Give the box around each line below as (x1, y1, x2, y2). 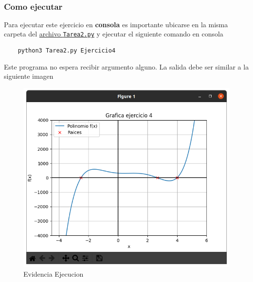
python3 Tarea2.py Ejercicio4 (18, 47, 116, 54)
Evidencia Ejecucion (23, 268, 84, 279)
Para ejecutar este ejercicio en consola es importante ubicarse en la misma (4, 19, 228, 29)
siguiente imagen (4, 71, 54, 81)
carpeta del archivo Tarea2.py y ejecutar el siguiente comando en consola (4, 29, 223, 39)
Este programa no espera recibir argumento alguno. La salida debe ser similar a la (4, 61, 249, 71)
